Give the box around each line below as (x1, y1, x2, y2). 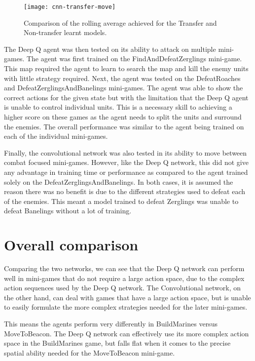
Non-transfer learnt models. (24, 27, 107, 38)
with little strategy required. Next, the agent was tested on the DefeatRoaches (4, 73, 241, 83)
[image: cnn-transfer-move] (24, 3, 116, 10)
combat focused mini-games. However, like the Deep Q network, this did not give (4, 157, 249, 167)
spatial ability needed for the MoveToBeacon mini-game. (4, 347, 175, 358)
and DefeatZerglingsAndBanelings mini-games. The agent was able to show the (4, 82, 243, 93)
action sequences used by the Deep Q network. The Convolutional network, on (4, 282, 241, 293)
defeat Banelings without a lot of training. (4, 205, 132, 216)
